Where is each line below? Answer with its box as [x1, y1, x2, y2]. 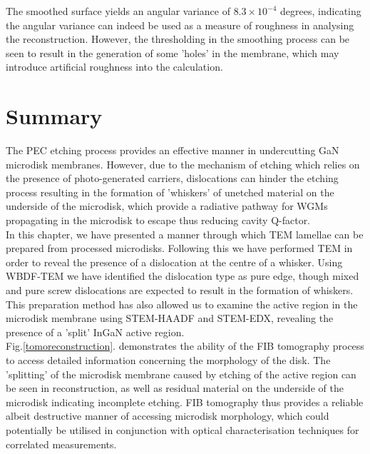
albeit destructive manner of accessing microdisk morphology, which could [6, 408, 329, 423]
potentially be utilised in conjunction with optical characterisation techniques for [6, 422, 359, 437]
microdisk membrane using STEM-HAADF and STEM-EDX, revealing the [6, 311, 334, 326]
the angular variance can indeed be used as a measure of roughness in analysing [6, 17, 354, 32]
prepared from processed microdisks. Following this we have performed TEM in [6, 241, 353, 256]
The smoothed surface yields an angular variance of [6, 4, 230, 18]
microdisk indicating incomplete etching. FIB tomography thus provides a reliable [6, 394, 364, 409]
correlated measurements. [6, 436, 117, 451]
